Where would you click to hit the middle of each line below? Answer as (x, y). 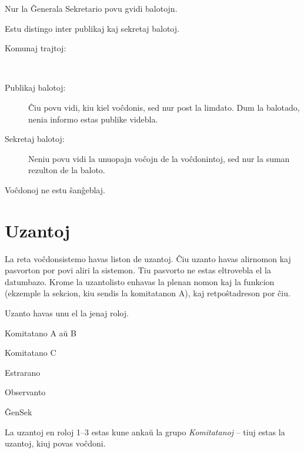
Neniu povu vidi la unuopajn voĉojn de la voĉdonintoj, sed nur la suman (159, 158)
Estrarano (23, 372)
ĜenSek (19, 412)
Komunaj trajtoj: (36, 48)
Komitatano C (31, 353)
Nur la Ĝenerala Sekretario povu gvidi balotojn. (91, 8)
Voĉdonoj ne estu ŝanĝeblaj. (55, 189)
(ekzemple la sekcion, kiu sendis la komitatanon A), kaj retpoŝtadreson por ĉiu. (148, 293)
